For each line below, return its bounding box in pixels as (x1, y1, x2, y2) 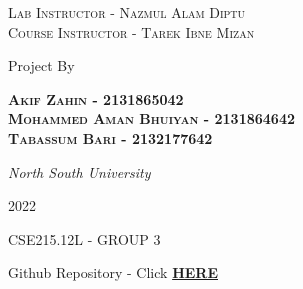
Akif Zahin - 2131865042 (8, 88, 184, 109)
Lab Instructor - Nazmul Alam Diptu (8, 2, 246, 22)
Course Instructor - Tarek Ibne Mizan (8, 21, 255, 42)
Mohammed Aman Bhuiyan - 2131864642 (8, 108, 296, 129)
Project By (8, 55, 75, 76)
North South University (8, 161, 151, 182)
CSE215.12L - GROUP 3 (8, 228, 161, 249)
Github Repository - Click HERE (8, 262, 218, 283)
